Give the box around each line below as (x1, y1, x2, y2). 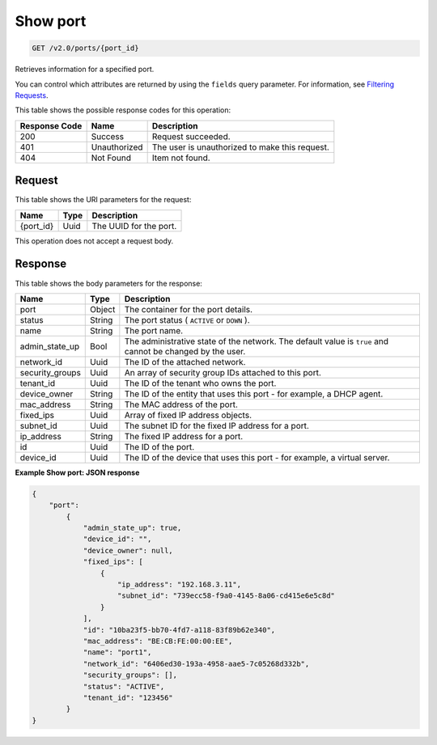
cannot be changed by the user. (124, 345, 246, 357)
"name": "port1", (83, 648, 152, 657)
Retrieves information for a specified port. (15, 65, 155, 74)
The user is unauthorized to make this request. (151, 142, 329, 153)
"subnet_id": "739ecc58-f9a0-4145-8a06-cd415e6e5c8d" (117, 591, 336, 600)
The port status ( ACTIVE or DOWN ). (124, 314, 250, 325)
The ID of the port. (124, 441, 195, 452)
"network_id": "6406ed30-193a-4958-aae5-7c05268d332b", (83, 659, 310, 668)
